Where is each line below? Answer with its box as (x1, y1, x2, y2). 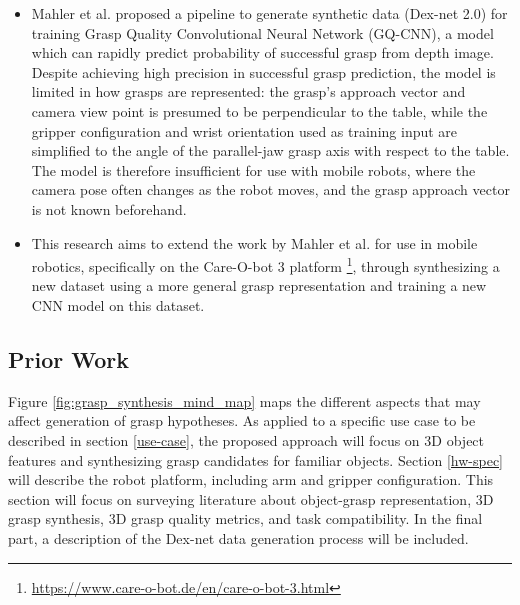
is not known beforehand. (31, 198, 187, 219)
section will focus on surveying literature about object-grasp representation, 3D (8, 488, 494, 509)
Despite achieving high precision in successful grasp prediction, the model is (31, 61, 496, 82)
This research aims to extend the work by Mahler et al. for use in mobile (31, 232, 478, 253)
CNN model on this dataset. (31, 294, 205, 315)
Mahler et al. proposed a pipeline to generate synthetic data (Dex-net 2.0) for (31, 3, 508, 23)
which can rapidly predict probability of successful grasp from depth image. (31, 42, 494, 63)
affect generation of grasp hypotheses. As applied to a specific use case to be (8, 410, 476, 431)
